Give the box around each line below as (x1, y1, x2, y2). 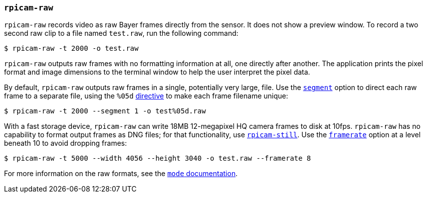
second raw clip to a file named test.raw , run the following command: (4, 29, 238, 38)
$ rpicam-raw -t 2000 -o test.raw (4, 44, 139, 53)
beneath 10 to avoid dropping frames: (4, 139, 127, 148)
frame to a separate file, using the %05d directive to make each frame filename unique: (4, 92, 288, 100)
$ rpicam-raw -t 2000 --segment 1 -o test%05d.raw (4, 107, 206, 115)
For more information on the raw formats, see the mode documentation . (4, 169, 238, 178)
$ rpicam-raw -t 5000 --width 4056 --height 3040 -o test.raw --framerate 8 (4, 154, 311, 163)
